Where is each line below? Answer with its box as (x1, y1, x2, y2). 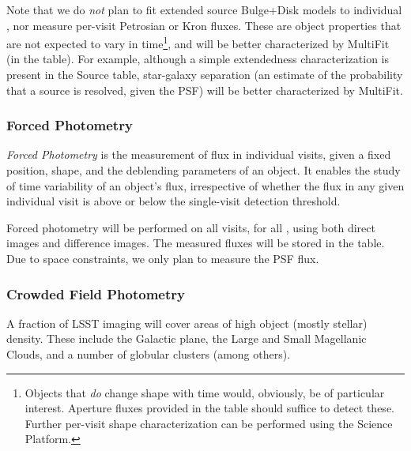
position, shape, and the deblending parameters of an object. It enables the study (6, 162, 401, 179)
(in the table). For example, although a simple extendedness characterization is (6, 51, 390, 67)
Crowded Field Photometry (6, 284, 185, 303)
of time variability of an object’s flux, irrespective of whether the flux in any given (6, 177, 405, 194)
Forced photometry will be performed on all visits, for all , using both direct (6, 219, 375, 235)
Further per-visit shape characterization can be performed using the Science (25, 415, 393, 431)
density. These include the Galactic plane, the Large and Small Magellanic (6, 330, 367, 347)
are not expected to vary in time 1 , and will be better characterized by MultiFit (6, 33, 390, 51)
